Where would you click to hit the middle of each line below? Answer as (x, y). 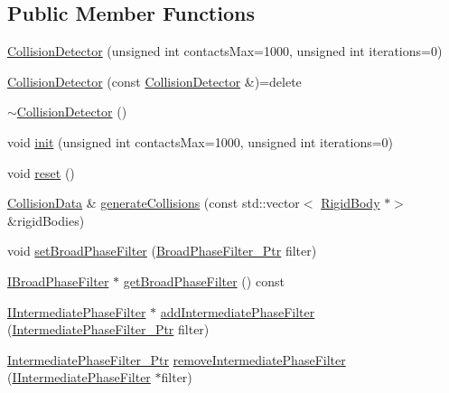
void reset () (41, 172)
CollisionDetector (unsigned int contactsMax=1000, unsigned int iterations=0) (225, 51)
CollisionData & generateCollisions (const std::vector (154, 203)
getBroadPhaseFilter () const (204, 281)
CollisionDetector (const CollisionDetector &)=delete (154, 81)
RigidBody (351, 203)
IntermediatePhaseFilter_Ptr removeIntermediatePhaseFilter (177, 359)
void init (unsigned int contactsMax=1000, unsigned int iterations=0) (201, 141)
